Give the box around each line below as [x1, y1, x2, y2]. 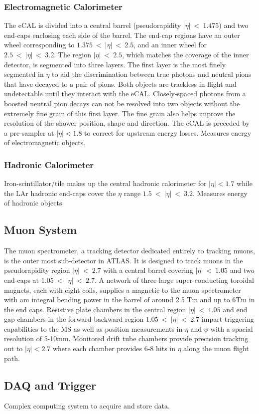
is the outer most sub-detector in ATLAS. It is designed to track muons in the [4, 255, 243, 265]
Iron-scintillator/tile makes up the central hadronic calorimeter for [4, 178, 207, 189]
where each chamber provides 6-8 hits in [52, 343, 175, 354]
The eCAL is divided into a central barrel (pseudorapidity [4, 20, 181, 30]
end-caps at [4, 274, 39, 285]
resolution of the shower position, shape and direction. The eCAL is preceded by [4, 118, 250, 128]
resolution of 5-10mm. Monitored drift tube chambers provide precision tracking [4, 333, 249, 344]
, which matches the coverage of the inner [122, 49, 249, 59]
